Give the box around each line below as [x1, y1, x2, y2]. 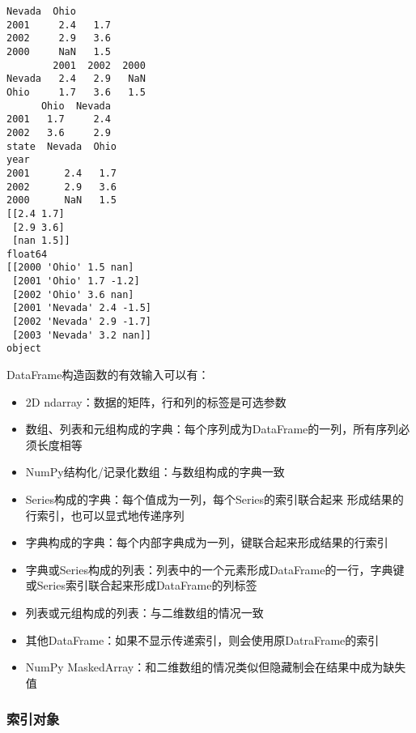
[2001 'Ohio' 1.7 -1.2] [12, 275, 140, 288]
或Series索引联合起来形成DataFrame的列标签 [25, 577, 257, 594]
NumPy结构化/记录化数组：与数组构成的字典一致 [25, 463, 285, 480]
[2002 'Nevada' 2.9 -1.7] [12, 316, 151, 328]
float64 [6, 248, 48, 260]
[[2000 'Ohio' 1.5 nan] [6, 262, 134, 274]
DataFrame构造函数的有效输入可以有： [6, 366, 210, 383]
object [6, 343, 41, 355]
